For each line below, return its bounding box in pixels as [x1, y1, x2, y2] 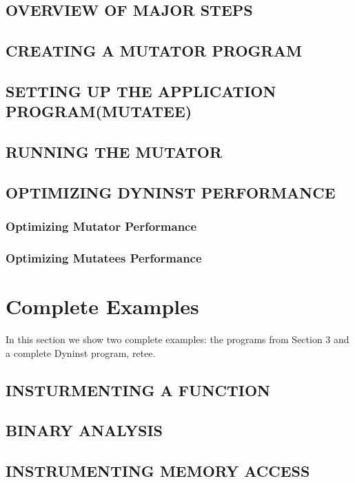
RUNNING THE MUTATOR [6, 141, 223, 163]
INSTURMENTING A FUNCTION [6, 379, 271, 400]
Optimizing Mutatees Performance [6, 249, 202, 267]
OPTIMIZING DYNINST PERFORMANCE [6, 181, 336, 203]
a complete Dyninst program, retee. [6, 345, 156, 360]
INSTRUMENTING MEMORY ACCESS [6, 460, 310, 482]
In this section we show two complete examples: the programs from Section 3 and [6, 332, 349, 347]
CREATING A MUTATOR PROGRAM [6, 40, 302, 61]
